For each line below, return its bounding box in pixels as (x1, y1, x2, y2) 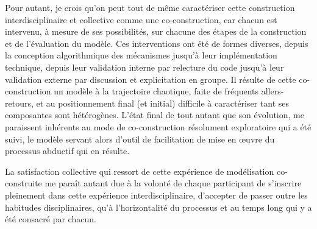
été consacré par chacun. (5, 213, 96, 225)
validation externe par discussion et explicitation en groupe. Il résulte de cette (5, 72, 296, 85)
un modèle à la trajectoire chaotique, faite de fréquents (54, 85, 259, 97)
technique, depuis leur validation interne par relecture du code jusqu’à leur (5, 60, 284, 73)
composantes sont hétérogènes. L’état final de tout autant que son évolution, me (5, 108, 304, 121)
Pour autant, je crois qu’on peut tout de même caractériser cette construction (5, 1, 295, 13)
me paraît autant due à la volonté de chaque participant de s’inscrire (45, 177, 302, 189)
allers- (261, 85, 284, 97)
